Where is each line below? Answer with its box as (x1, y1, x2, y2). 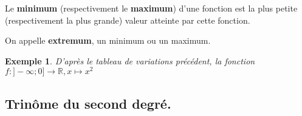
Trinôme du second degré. (5, 94, 171, 112)
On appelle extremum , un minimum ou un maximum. (5, 34, 211, 47)
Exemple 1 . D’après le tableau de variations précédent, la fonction (5, 54, 255, 67)
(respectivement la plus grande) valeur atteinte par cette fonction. (5, 13, 250, 26)
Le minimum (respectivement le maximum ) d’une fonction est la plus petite (5, 2, 298, 14)
